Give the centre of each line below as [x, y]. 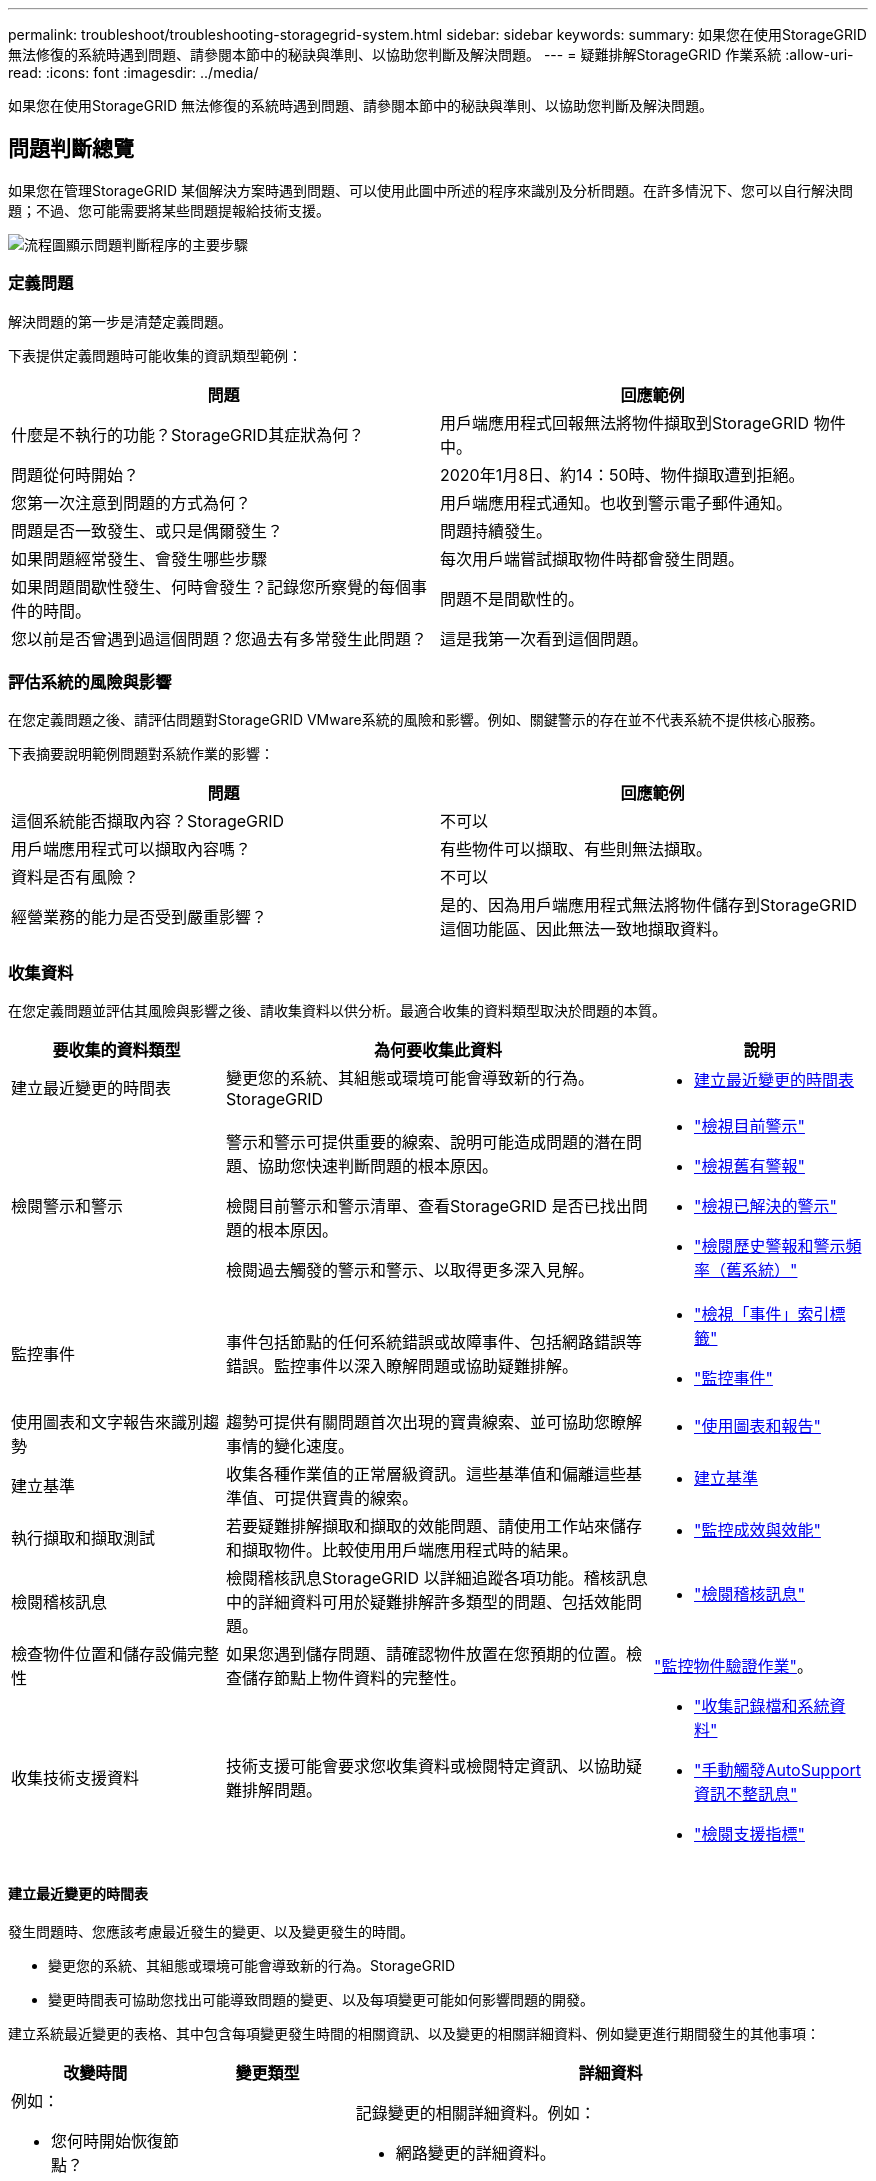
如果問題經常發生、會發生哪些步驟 [139, 558]
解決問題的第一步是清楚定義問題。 [120, 321]
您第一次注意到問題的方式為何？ [131, 502]
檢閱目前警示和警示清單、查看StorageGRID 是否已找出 [429, 1206]
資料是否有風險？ [75, 877]
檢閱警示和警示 [67, 1206]
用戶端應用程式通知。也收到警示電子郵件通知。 [616, 502]
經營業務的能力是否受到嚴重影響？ [139, 917]
